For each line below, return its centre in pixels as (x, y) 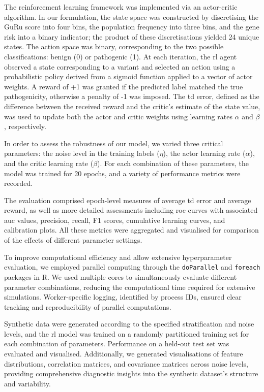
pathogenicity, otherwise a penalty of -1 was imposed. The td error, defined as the (132, 96)
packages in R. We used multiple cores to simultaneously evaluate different (121, 276)
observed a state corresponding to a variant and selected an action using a (120, 66)
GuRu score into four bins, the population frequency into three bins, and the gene (132, 27)
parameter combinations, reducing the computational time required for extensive (130, 287)
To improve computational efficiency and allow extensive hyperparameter (118, 257)
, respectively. (25, 126)
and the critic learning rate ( (49, 163)
